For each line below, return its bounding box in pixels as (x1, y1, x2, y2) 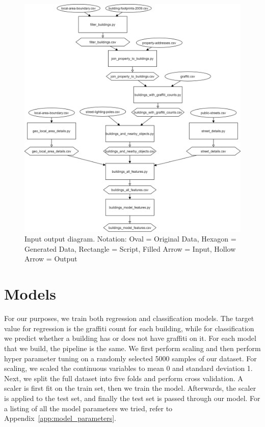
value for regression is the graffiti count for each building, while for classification (4, 323, 254, 333)
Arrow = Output (24, 253, 77, 264)
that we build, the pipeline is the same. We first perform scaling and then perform (4, 342, 261, 353)
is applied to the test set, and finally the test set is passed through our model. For (4, 392, 260, 403)
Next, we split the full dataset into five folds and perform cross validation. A (4, 372, 243, 383)
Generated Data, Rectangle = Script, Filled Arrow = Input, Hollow (24, 243, 236, 254)
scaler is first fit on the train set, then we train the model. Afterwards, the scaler (4, 383, 256, 393)
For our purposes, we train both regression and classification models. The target (4, 313, 254, 324)
